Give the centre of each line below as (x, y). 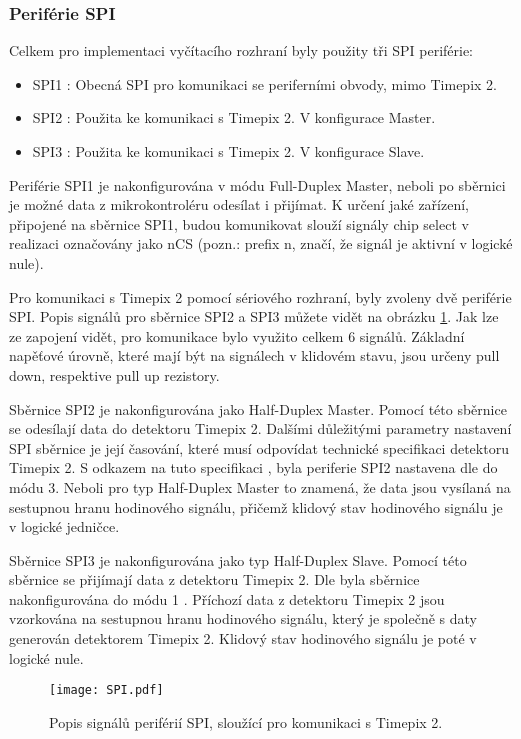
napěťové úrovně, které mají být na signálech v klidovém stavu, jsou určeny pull (254, 355)
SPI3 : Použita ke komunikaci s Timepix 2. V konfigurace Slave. (228, 151)
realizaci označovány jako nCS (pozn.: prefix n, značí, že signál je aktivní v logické (261, 243)
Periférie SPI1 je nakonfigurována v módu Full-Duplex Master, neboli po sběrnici (257, 184)
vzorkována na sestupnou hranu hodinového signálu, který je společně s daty (243, 618)
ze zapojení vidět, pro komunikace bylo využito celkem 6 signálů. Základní (237, 335)
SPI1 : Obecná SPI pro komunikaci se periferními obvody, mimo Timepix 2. (264, 83)
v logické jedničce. (64, 526)
